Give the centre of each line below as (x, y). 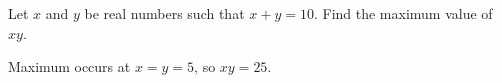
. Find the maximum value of (403, 13)
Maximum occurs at (69, 66)
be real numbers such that (164, 13)
